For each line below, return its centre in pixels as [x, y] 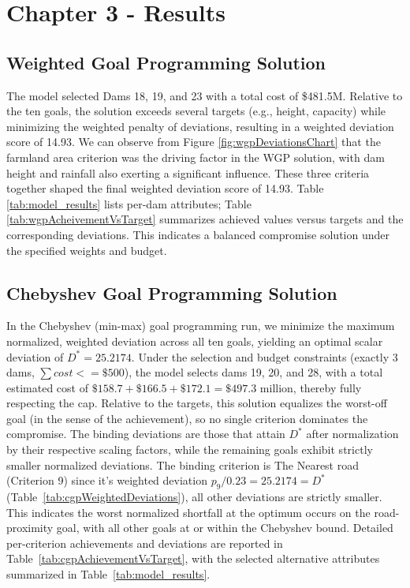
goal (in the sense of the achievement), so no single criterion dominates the [187, 418]
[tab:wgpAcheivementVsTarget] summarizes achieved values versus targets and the [205, 219]
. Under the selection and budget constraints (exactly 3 [265, 356]
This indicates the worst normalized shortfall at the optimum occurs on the [188, 512]
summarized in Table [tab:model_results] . [108, 574]
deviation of [35, 356]
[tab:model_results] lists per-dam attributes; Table [129, 203]
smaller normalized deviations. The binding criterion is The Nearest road [183, 464]
